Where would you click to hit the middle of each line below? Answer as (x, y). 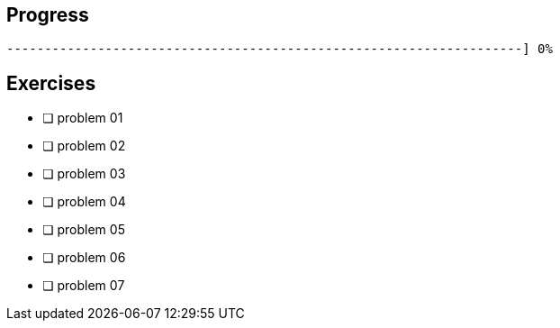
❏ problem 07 (84, 286)
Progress (48, 15)
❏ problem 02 (84, 146)
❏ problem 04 (84, 202)
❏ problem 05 (84, 230)
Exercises (51, 83)
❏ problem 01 (83, 118)
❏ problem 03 (84, 174)
